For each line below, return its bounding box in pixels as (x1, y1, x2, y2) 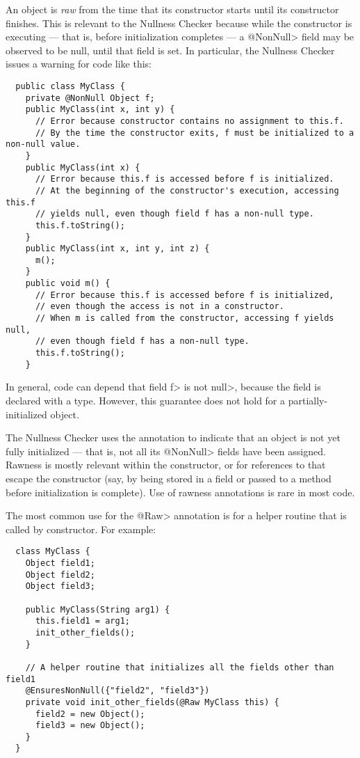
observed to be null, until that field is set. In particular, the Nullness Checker (6, 42, 335, 57)
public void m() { (25, 278, 111, 289)
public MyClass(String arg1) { (25, 604, 170, 615)
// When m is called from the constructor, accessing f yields (35, 313, 334, 324)
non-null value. (6, 139, 81, 150)
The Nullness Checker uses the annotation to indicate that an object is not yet (6, 430, 341, 445)
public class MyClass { (15, 81, 125, 91)
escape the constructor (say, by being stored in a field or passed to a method (6, 471, 332, 485)
